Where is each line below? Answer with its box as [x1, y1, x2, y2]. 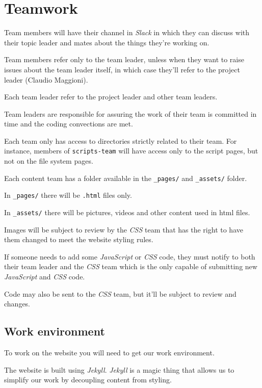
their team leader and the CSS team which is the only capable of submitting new [4, 261, 257, 272]
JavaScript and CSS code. [4, 271, 85, 282]
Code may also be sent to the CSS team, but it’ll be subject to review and [4, 288, 237, 299]
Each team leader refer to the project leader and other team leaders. [4, 91, 218, 102]
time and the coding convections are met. [4, 118, 133, 129]
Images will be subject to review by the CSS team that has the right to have [4, 224, 243, 235]
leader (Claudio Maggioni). [4, 74, 88, 85]
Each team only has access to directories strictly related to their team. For [4, 135, 237, 146]
